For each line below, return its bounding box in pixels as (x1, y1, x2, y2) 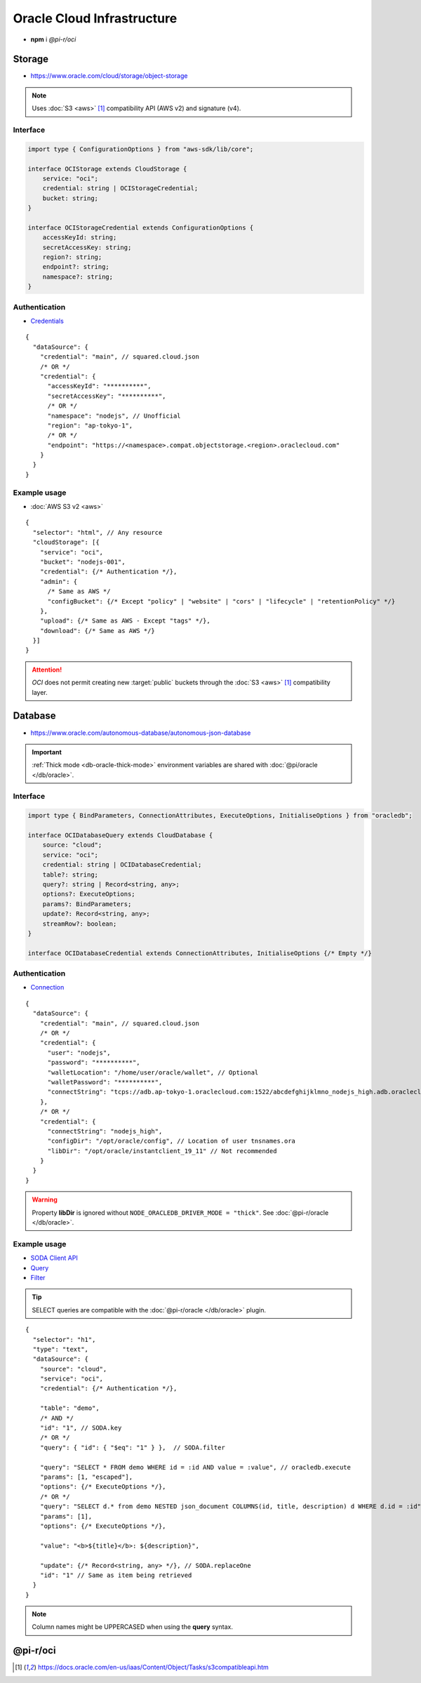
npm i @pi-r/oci (30, 35, 76, 44)
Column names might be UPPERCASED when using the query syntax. (32, 1623, 233, 1631)
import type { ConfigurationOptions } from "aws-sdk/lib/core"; (27, 145, 254, 153)
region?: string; (42, 253, 102, 261)
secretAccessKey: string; (42, 243, 132, 251)
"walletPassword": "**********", (47, 1078, 163, 1086)
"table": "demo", (39, 1404, 100, 1412)
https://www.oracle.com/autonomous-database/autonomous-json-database (30, 729, 251, 737)
